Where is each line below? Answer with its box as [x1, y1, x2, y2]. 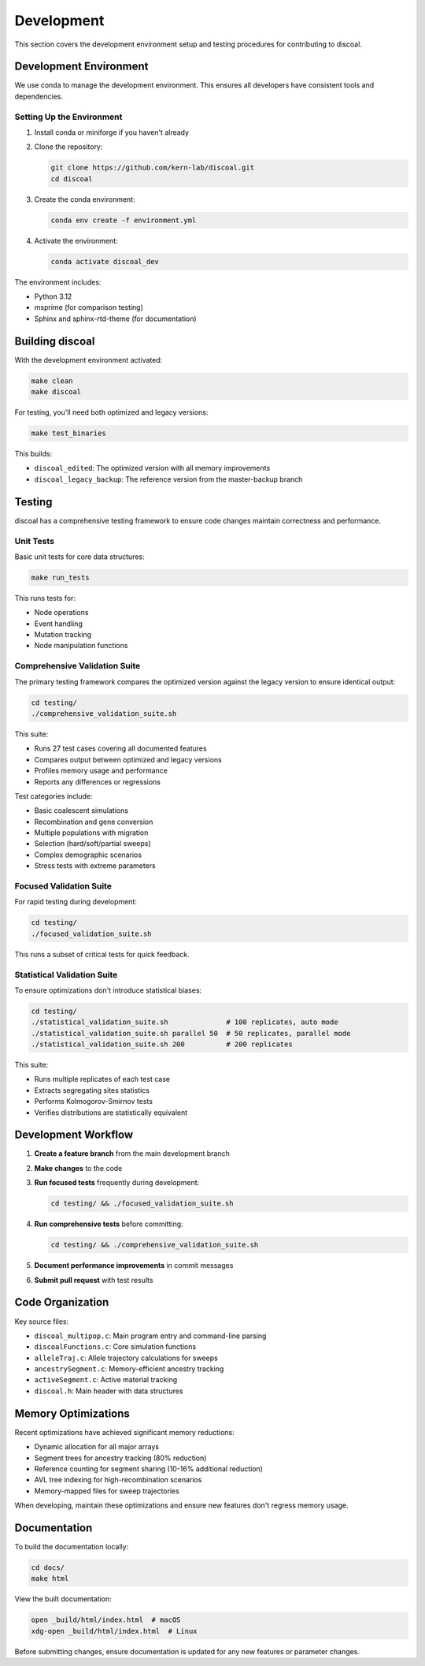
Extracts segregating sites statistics [34, 1085, 150, 1095]
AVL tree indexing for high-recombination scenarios [34, 1475, 202, 1485]
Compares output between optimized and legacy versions [34, 755, 222, 764]
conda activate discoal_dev [50, 257, 159, 266]
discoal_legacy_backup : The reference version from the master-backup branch [34, 474, 303, 484]
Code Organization [14, 1295, 109, 1309]
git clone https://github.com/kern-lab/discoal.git [50, 163, 255, 173]
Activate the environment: [34, 236, 118, 245]
